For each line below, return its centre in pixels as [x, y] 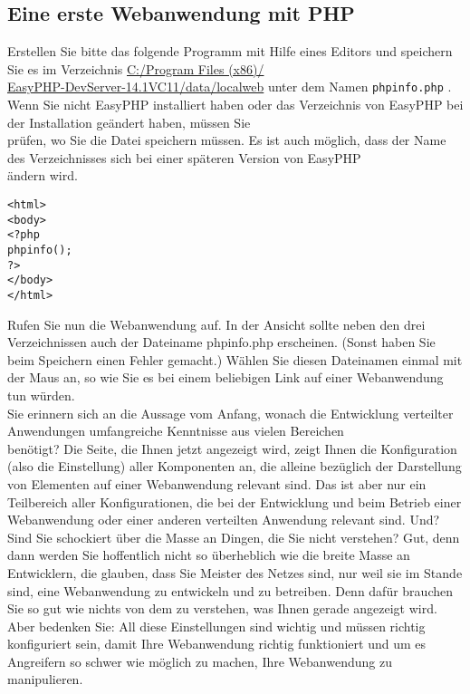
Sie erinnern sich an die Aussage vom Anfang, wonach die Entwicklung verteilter [230, 413]
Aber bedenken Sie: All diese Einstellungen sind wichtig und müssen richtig [216, 626]
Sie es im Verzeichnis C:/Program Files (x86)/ [136, 68]
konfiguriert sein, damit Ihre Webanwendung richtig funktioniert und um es [217, 644]
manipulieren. [45, 679]
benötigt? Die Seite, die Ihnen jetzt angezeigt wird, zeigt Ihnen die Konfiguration [232, 448]
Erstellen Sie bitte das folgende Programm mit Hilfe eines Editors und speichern [230, 51]
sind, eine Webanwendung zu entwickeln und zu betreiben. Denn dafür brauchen [230, 590]
